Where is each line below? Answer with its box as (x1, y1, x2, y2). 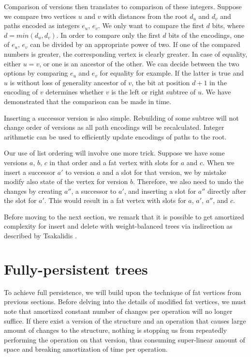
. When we (203, 157, 235, 167)
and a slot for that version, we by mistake (102, 167, 226, 177)
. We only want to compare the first (98, 20, 204, 31)
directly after (207, 186, 246, 196)
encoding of (4, 87, 38, 97)
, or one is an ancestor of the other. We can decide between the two (39, 58, 239, 68)
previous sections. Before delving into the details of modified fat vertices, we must (4, 296, 246, 307)
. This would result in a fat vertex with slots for (44, 195, 186, 205)
